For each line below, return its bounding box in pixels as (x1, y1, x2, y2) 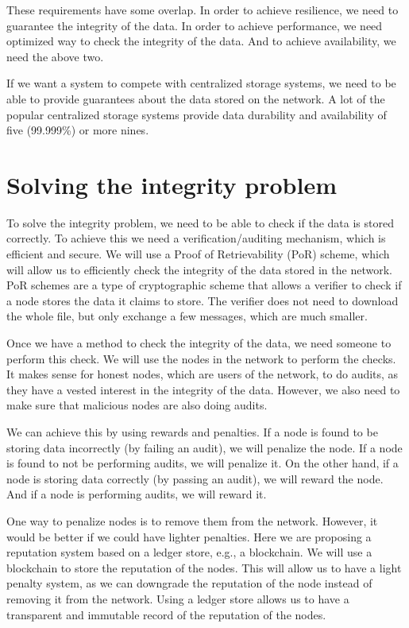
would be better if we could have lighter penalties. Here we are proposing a (6, 528, 372, 545)
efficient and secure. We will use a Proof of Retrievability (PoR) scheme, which (6, 246, 390, 262)
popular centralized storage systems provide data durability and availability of (6, 106, 387, 122)
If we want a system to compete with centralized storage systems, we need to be (6, 75, 396, 91)
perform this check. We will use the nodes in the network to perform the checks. (6, 350, 396, 366)
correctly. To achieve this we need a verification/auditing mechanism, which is (6, 230, 386, 246)
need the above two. (6, 48, 104, 64)
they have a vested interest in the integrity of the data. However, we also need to (6, 381, 400, 397)
